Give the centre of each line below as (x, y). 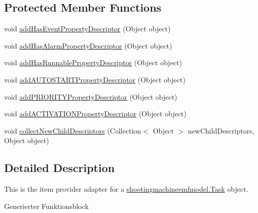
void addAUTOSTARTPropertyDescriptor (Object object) (95, 79)
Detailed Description (60, 168)
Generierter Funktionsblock (46, 206)
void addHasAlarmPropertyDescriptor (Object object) (88, 45)
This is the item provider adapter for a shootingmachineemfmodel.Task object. (126, 189)
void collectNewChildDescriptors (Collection (73, 130)
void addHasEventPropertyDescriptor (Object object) (87, 29)
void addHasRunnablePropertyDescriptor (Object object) (93, 62)
